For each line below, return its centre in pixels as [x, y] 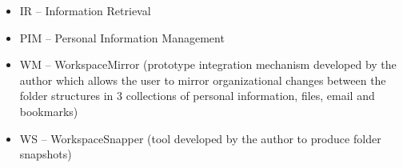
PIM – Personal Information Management [122, 37]
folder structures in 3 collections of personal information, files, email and [197, 96]
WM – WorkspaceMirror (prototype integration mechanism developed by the [208, 64]
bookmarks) [49, 111]
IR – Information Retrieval [85, 10]
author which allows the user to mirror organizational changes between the [203, 80]
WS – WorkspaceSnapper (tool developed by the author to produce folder [200, 138]
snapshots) [46, 154]
